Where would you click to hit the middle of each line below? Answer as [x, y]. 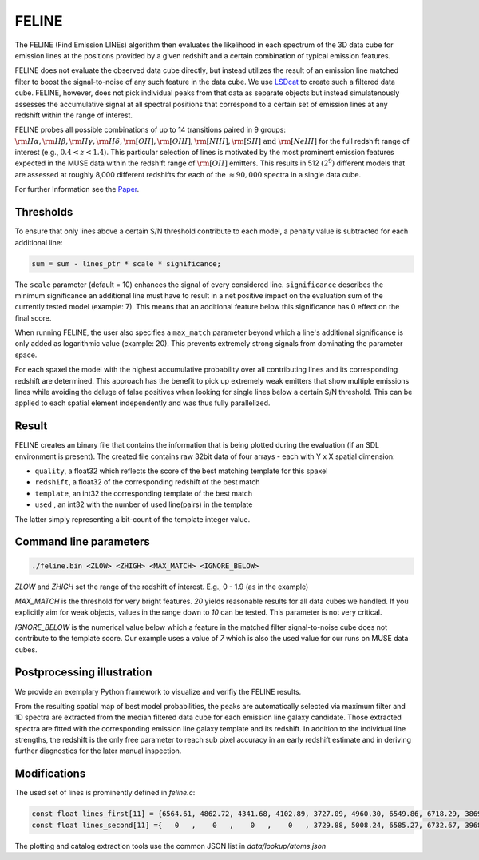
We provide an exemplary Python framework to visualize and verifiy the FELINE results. [158, 691]
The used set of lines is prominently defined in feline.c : [105, 793]
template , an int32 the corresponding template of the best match [144, 493]
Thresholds [44, 212]
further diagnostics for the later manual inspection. [98, 751]
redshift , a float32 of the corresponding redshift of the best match [147, 482]
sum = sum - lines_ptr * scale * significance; [126, 263]
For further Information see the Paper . [77, 189]
